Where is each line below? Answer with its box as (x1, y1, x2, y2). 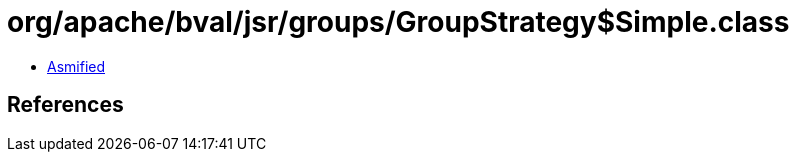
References (7, 92, 124, 118)
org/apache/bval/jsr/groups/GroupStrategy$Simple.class (7, 5, 790, 39)
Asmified (47, 57, 106, 75)
